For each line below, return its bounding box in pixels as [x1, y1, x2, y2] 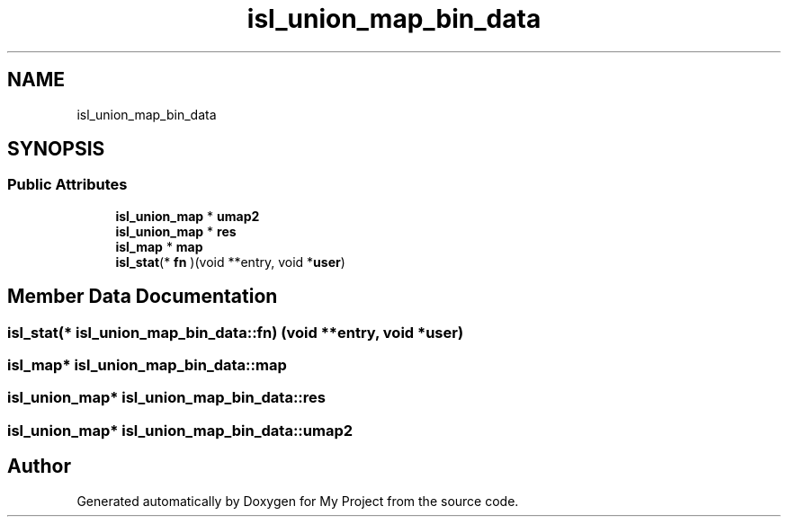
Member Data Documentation [7, 285, 278, 308]
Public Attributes [7, 175, 128, 194]
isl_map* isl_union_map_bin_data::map [7, 356, 287, 375]
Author [7, 455, 71, 478]
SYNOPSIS [7, 138, 105, 161]
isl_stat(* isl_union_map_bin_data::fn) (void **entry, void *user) [7, 323, 464, 342]
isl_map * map [115, 238, 203, 254]
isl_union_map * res [115, 223, 237, 239]
